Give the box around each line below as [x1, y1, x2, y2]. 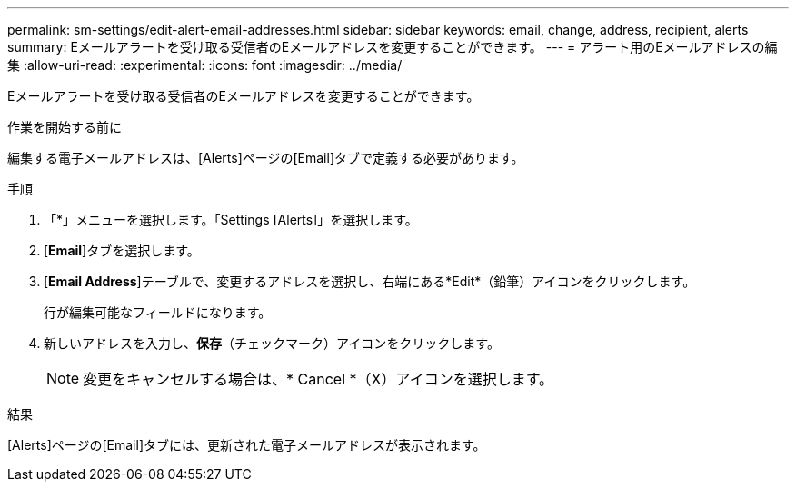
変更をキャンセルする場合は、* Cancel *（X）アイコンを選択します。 [83, 370, 554, 388]
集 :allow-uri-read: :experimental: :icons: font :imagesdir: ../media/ [7, 57, 403, 73]
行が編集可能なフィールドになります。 [44, 304, 272, 320]
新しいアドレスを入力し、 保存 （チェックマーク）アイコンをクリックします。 [44, 335, 500, 351]
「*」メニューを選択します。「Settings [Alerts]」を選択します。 [44, 212, 418, 227]
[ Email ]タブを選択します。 [44, 243, 200, 258]
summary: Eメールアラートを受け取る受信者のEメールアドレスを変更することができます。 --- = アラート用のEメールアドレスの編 [7, 39, 778, 55]
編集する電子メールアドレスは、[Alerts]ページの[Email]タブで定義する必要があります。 [7, 150, 524, 165]
